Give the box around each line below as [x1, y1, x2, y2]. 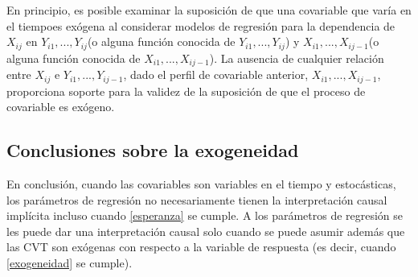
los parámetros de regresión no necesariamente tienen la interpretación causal [6, 191, 387, 208]
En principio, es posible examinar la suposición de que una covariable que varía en [6, 2, 412, 18]
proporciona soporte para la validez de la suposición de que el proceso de [6, 82, 366, 99]
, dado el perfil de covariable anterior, [123, 66, 309, 83]
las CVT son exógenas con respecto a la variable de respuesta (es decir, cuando [6, 238, 396, 255]
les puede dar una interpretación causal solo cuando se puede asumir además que [6, 222, 405, 239]
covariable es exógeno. [6, 98, 115, 115]
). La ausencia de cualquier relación [209, 49, 384, 66]
